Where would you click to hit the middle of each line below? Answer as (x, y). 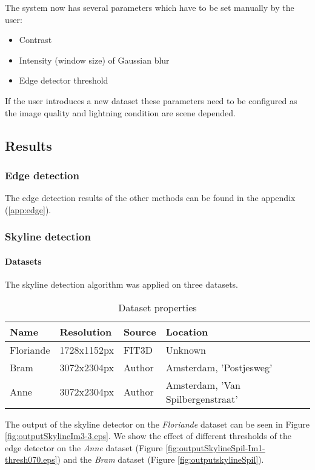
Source (140, 331)
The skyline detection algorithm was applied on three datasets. (121, 284)
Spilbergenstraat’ (202, 399)
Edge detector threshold (64, 80)
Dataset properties (157, 307)
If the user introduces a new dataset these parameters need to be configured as (151, 100)
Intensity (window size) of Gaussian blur (94, 60)
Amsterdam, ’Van (203, 385)
